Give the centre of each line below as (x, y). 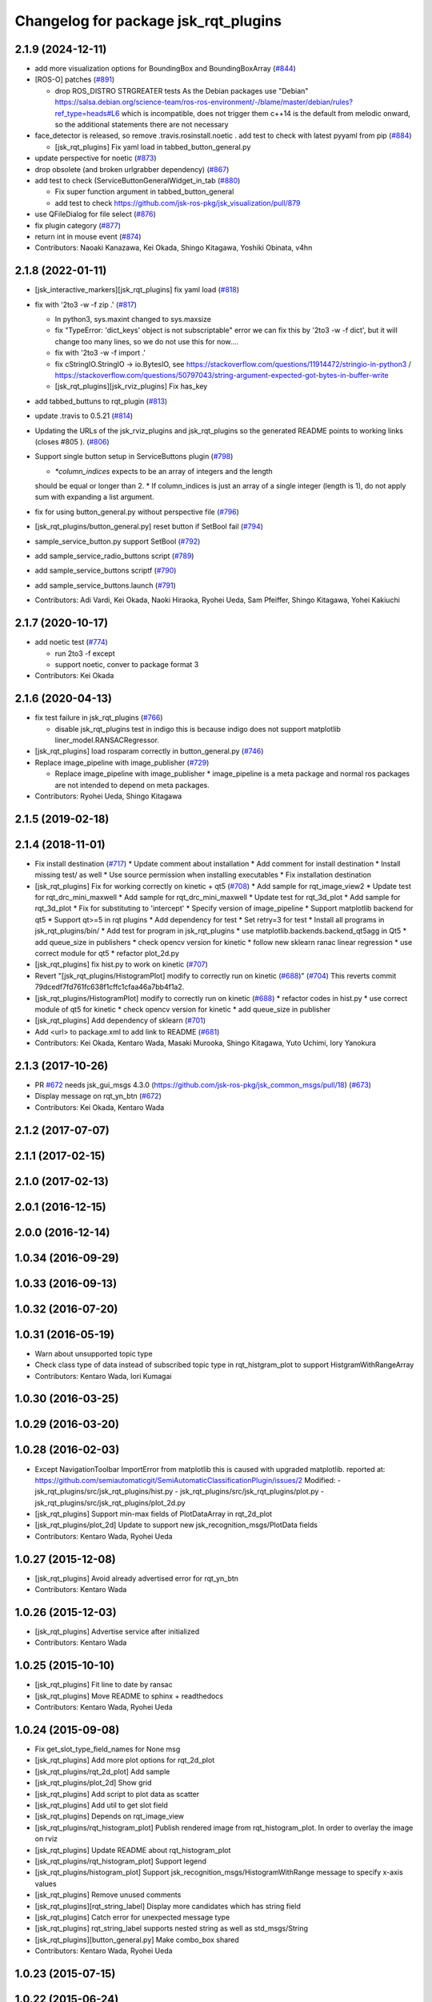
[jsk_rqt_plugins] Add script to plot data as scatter (117, 1794)
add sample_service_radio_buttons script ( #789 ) (114, 556)
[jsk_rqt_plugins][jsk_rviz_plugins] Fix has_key (131, 386)
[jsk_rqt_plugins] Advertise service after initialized (117, 1632)
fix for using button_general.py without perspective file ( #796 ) (137, 512)
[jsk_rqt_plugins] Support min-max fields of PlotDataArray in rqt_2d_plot (153, 1514)
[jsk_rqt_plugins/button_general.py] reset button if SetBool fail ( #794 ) (149, 527)
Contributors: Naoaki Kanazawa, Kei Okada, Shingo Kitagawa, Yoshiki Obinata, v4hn (174, 247)
